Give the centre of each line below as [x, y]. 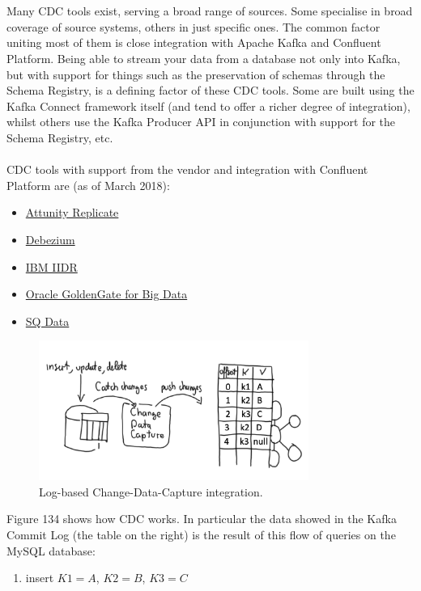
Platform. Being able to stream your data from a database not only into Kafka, [204, 58]
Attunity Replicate [72, 212]
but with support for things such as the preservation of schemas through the [196, 74]
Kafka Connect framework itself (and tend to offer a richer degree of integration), [208, 106]
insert [40, 578]
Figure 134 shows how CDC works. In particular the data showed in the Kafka [202, 519]
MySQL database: [51, 550]
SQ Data [47, 321]
